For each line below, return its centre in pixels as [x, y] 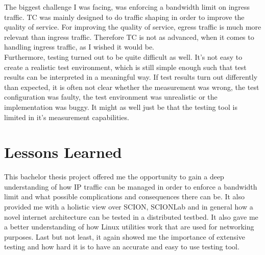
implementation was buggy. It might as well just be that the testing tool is [121, 107]
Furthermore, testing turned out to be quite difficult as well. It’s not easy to [123, 56]
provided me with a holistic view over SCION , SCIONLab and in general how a [129, 207]
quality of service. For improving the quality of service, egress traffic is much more [133, 27]
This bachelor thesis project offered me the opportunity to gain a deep [114, 177]
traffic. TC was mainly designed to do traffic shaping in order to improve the [124, 17]
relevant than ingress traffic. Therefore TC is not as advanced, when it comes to [129, 37]
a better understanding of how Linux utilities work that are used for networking [129, 227]
